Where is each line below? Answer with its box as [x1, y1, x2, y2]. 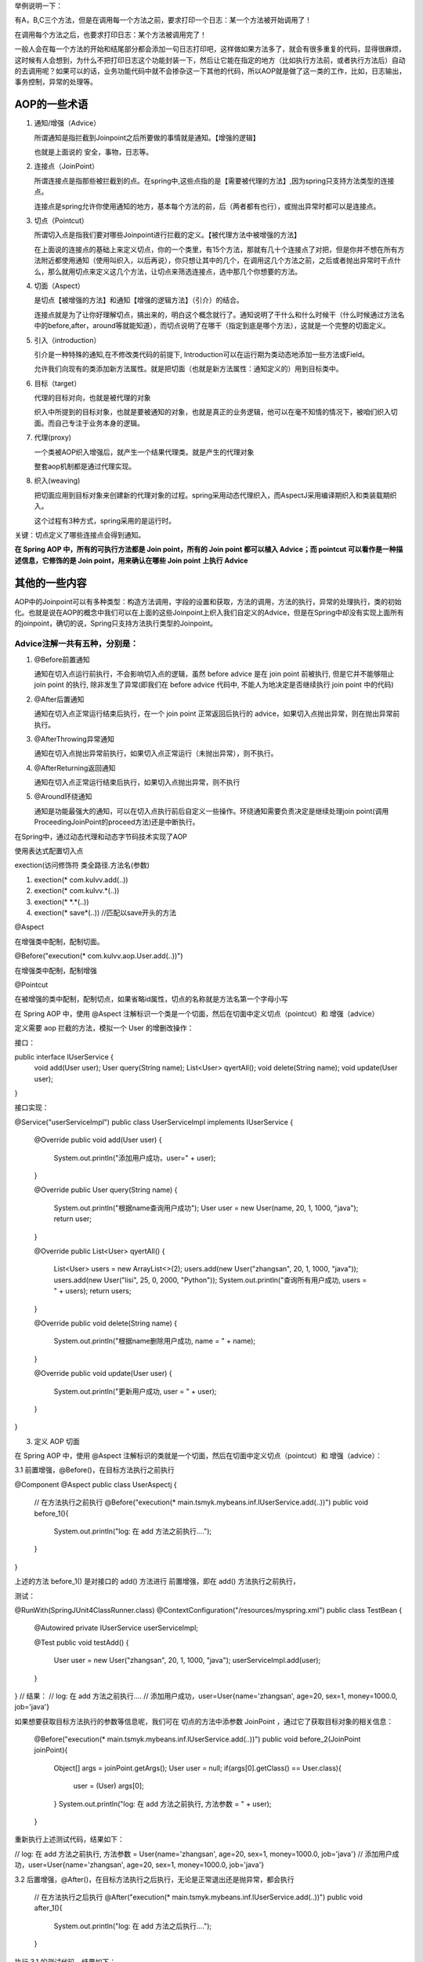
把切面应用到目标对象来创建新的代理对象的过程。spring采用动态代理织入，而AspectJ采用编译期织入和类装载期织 [34, 491, 397, 500]
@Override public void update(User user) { [34, 1369, 172, 1378]
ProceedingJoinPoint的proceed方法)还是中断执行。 [34, 817, 200, 827]
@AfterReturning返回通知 [34, 763, 116, 772]
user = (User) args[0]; [73, 1781, 144, 1791]
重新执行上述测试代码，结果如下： [14, 1835, 125, 1844]
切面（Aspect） [34, 281, 85, 290]
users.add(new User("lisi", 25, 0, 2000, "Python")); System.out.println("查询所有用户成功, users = [53, 1275, 367, 1285]
